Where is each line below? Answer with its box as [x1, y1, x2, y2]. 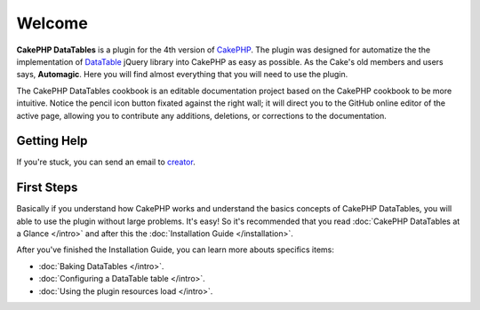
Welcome [16, 13, 88, 33]
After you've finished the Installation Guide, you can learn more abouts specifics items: [16, 244, 335, 255]
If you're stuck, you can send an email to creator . [16, 156, 196, 168]
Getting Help [16, 133, 88, 148]
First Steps [16, 180, 78, 195]
